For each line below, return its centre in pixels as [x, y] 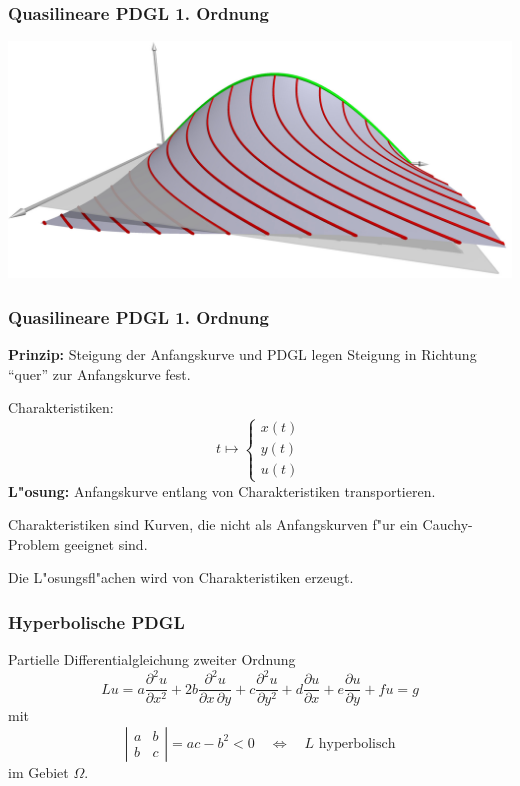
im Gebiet [38, 771]
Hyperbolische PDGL [96, 621]
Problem [34, 543]
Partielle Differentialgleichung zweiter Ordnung [152, 659]
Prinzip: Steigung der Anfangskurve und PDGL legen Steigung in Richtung [242, 354]
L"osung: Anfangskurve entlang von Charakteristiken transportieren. [222, 490]
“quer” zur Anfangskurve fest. [99, 373]
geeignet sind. [106, 543]
